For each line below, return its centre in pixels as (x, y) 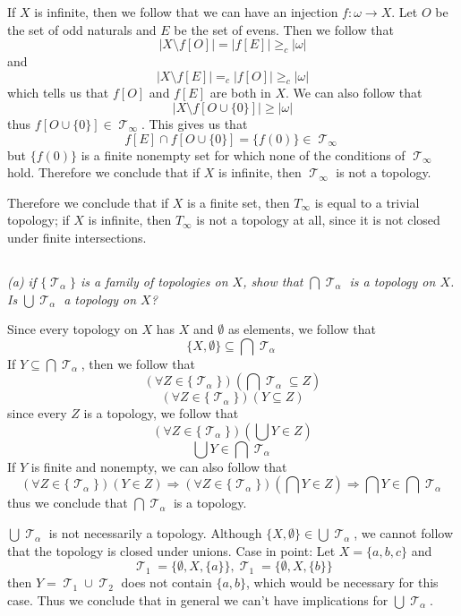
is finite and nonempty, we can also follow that (159, 466)
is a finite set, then (239, 202)
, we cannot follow (404, 533)
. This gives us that (194, 123)
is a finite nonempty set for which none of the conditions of (243, 154)
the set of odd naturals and (82, 29)
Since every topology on (73, 329)
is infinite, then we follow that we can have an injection (186, 12)
